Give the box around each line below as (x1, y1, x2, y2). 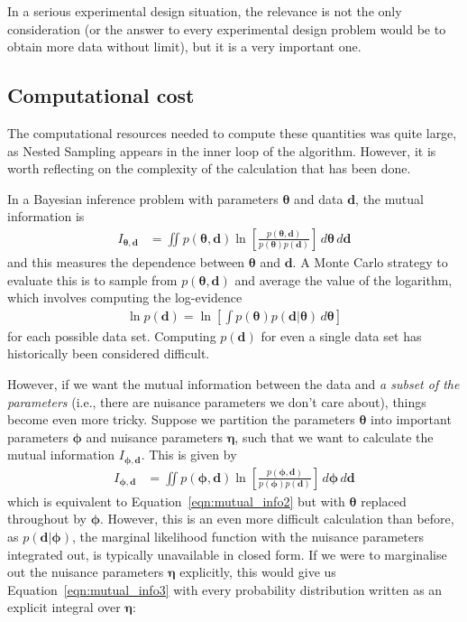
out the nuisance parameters (7, 562, 164, 581)
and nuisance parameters (86, 427, 224, 446)
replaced (361, 491, 407, 510)
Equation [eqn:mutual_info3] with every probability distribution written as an (7, 580, 443, 599)
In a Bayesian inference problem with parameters (7, 189, 279, 208)
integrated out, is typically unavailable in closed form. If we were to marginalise (7, 544, 447, 563)
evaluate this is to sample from (7, 270, 178, 289)
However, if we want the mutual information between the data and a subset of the (7, 374, 460, 393)
